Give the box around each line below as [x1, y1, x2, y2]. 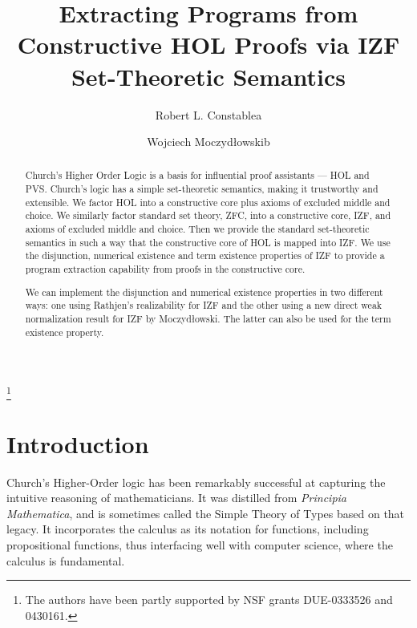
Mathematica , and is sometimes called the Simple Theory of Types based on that [6, 504, 405, 521]
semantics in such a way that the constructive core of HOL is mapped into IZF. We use [25, 235, 391, 249]
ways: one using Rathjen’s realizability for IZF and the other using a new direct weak [25, 298, 383, 312]
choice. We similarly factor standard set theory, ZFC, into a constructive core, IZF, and [25, 209, 391, 222]
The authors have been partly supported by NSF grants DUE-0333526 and [25, 591, 393, 608]
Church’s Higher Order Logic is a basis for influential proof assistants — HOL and [25, 168, 370, 182]
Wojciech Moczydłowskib [147, 133, 270, 150]
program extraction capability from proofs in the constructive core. [25, 262, 306, 276]
